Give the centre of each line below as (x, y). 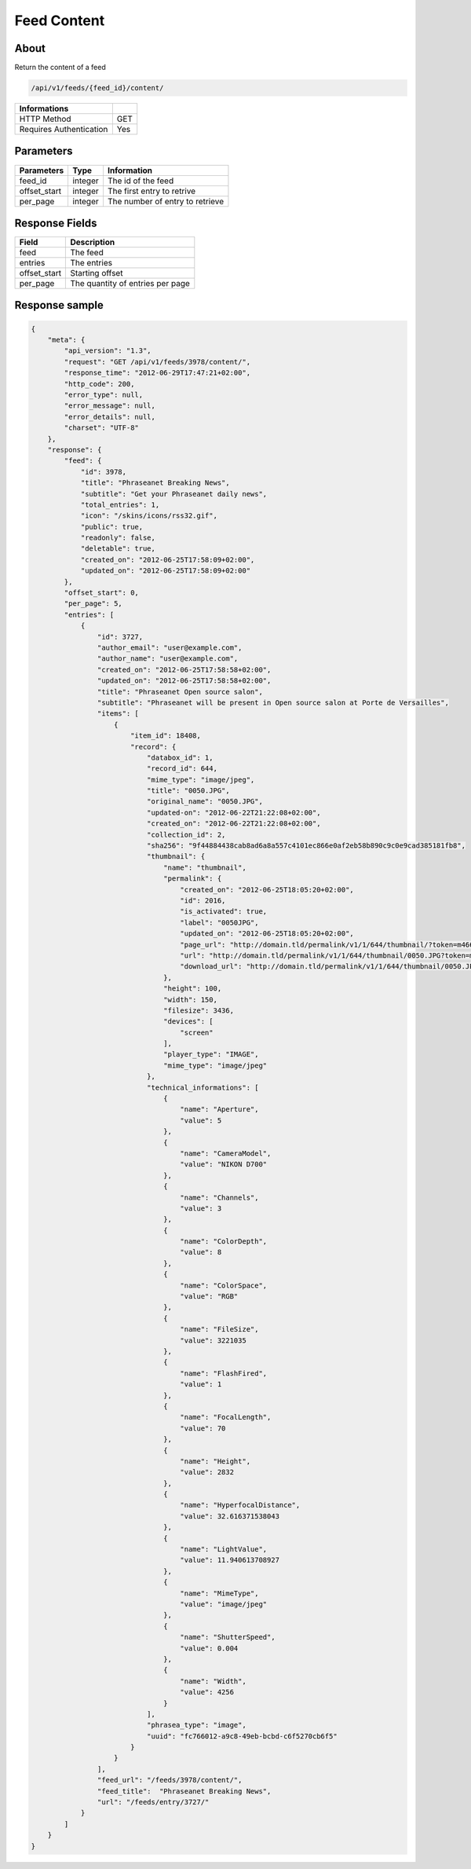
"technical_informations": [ (203, 1087)
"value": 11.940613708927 (230, 1560)
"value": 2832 (207, 1472)
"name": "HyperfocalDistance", (240, 1505)
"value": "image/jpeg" (224, 1604)
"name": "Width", (213, 1681)
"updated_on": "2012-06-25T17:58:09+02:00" (166, 571)
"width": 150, (190, 999)
